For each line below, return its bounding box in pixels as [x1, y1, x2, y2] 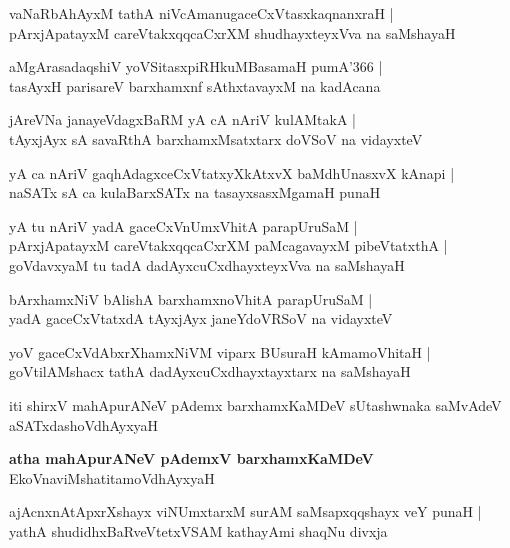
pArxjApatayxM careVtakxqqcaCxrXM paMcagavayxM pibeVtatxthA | [9, 235, 448, 256]
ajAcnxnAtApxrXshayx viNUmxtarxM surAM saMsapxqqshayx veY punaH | [9, 501, 482, 522]
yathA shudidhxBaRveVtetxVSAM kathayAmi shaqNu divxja [9, 520, 388, 541]
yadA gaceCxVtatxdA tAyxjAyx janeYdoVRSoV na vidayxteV [9, 308, 393, 329]
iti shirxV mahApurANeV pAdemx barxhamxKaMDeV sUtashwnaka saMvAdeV [9, 394, 502, 415]
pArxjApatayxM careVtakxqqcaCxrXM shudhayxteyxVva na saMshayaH [9, 22, 456, 43]
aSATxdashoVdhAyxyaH [9, 414, 159, 435]
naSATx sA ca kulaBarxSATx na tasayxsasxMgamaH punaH [9, 182, 381, 203]
